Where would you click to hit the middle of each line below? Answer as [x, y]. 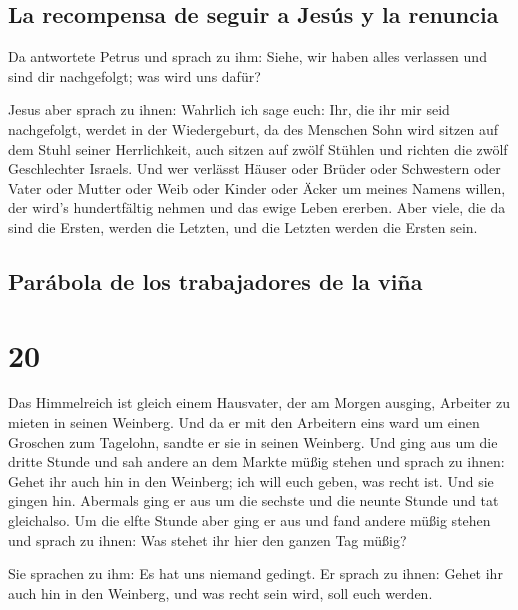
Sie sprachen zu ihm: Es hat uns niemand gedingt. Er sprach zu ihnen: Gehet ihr [255, 573]
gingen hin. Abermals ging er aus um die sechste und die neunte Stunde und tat [253, 500]
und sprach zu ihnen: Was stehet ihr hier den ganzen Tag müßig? [207, 539]
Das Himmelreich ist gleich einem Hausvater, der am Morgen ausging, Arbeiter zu [259, 402]
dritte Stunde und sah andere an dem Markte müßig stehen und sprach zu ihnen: [256, 461]
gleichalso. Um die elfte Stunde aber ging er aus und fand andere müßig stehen [249, 520]
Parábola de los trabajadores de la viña [215, 280]
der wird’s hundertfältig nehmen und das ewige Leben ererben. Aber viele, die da [257, 207]
